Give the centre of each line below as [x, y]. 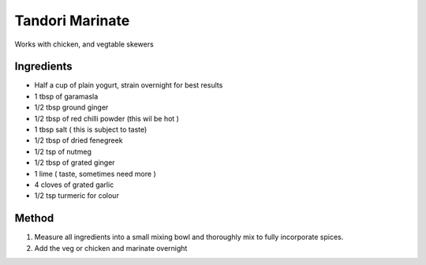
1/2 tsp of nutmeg [63, 151]
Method [34, 218]
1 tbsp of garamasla [66, 96]
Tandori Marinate [72, 21]
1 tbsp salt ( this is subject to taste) [91, 129]
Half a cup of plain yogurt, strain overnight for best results [129, 85]
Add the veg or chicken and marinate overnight [111, 248]
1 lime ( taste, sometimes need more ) [95, 174]
